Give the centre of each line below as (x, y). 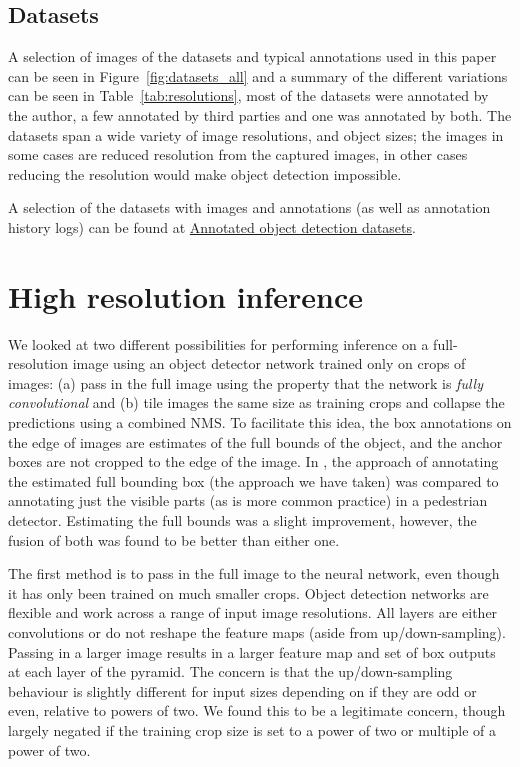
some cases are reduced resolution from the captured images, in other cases (238, 154)
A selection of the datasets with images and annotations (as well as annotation (249, 207)
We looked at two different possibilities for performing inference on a (218, 343)
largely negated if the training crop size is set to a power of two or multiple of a (252, 729)
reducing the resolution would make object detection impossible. (205, 173)
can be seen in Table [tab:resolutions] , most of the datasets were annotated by (248, 95)
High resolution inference (186, 295)
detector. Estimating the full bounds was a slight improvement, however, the (242, 520)
